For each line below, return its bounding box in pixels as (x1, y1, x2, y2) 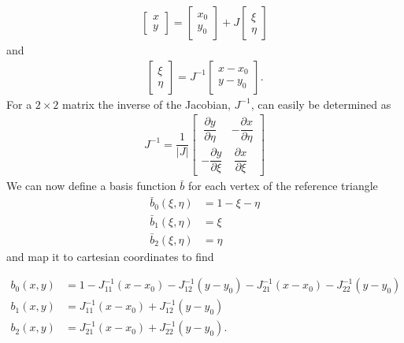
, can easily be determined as (250, 95, 391, 112)
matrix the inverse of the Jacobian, (62, 95, 231, 112)
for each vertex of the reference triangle (187, 177, 378, 194)
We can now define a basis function (6, 177, 176, 194)
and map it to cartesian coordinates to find (6, 248, 214, 264)
